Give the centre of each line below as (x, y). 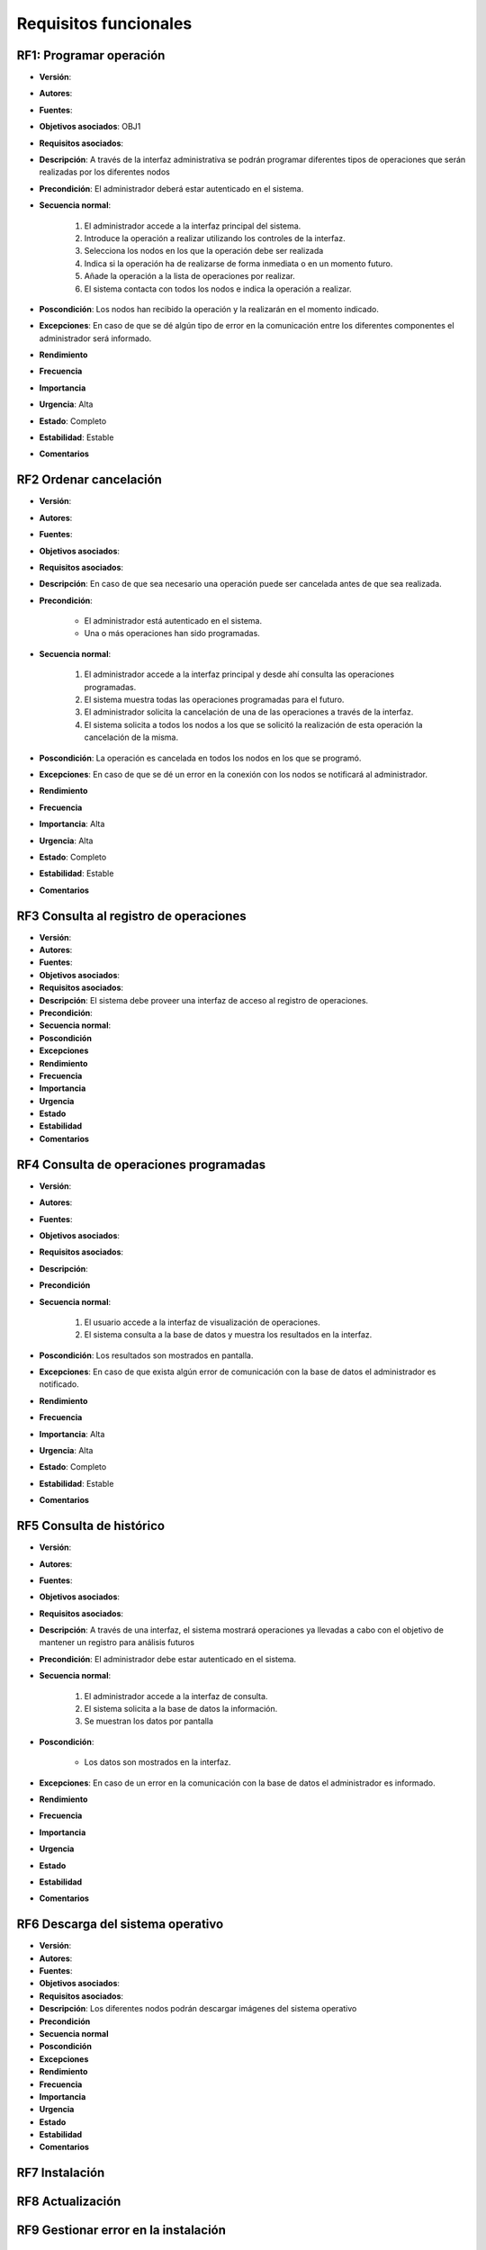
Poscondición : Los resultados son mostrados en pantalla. (146, 1355)
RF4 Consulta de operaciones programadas (141, 1164)
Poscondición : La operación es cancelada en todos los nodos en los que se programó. (200, 758)
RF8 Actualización (69, 2202)
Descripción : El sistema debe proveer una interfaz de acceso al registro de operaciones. (204, 1000)
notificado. (59, 1384)
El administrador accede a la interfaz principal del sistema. (193, 226)
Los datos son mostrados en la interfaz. (157, 1762)
